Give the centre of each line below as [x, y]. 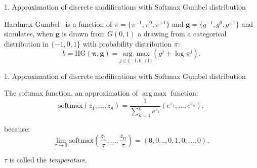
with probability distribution [127, 43]
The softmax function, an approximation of [71, 93]
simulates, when [29, 34]
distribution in [27, 43]
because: [17, 128]
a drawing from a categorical [182, 34]
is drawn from [83, 34]
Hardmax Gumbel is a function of [58, 24]
